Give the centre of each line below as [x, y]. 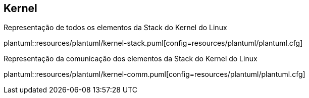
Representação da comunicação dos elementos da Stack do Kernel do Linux [131, 59]
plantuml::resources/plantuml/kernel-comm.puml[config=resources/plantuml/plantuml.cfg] [154, 74]
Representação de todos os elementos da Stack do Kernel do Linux [115, 28]
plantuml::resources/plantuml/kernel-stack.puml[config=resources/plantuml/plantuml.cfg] [153, 43]
